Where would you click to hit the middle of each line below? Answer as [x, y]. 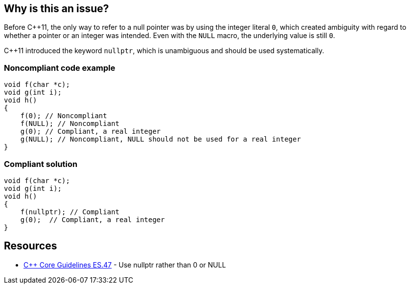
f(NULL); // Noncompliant [70, 124]
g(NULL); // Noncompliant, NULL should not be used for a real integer [160, 139]
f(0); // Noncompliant [64, 116]
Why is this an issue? [57, 9]
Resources [31, 246]
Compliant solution [41, 164]
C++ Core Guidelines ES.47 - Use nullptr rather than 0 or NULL [125, 265]
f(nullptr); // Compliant [70, 212]
